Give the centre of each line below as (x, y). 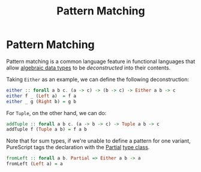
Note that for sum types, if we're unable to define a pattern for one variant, (98, 141)
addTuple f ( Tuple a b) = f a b (46, 129)
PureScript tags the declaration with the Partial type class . (78, 147)
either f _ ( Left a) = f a (41, 96)
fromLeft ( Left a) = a (34, 164)
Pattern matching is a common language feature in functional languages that (101, 61)
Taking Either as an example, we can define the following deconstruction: (98, 79)
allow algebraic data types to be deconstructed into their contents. (88, 68)
